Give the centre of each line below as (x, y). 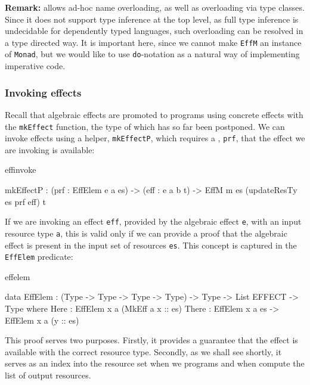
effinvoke (21, 170)
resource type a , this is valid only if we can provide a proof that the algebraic (146, 233)
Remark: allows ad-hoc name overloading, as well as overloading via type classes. (155, 7)
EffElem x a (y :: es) (42, 320)
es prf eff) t (25, 201)
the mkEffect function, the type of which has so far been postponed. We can (145, 126)
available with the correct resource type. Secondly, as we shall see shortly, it (143, 351)
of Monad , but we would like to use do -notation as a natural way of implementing (152, 54)
